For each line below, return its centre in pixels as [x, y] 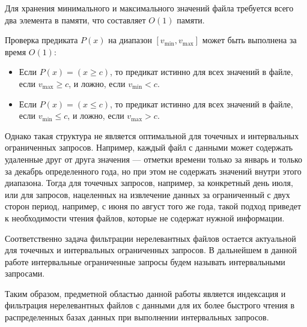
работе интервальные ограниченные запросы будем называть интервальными [145, 261]
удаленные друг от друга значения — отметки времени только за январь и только [154, 159]
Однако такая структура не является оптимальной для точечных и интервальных [152, 135]
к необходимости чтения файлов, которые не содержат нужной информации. [145, 217]
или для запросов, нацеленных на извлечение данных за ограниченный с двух [147, 194]
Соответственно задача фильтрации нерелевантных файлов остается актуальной [150, 238]
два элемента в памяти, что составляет [75, 19]
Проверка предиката [41, 40]
